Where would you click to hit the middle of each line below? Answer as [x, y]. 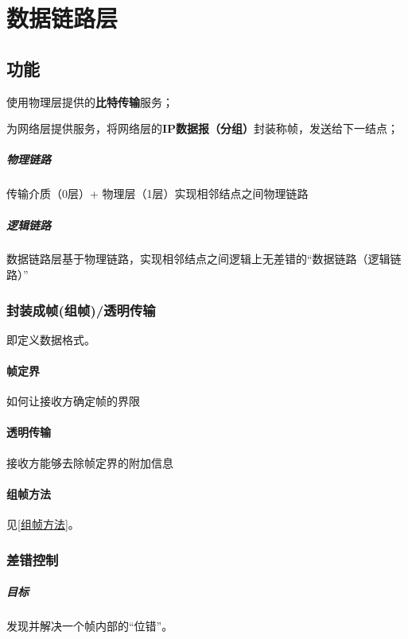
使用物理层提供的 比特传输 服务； [90, 101]
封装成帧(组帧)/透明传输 [81, 310]
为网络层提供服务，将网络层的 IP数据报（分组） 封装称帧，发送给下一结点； [203, 128]
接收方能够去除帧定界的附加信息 [90, 462]
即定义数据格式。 [51, 339]
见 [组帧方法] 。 [43, 524]
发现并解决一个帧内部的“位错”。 [90, 626]
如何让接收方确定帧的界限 [73, 401]
